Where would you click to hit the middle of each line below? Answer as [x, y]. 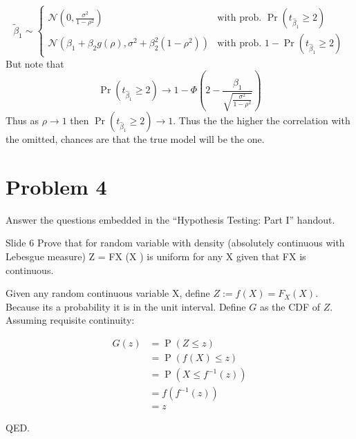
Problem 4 [56, 186]
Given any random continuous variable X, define [108, 293]
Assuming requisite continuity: [70, 320]
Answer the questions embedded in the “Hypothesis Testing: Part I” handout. [170, 219]
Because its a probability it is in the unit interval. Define [126, 306]
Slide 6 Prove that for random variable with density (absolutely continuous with [175, 243]
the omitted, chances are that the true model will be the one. [135, 139]
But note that [35, 63]
